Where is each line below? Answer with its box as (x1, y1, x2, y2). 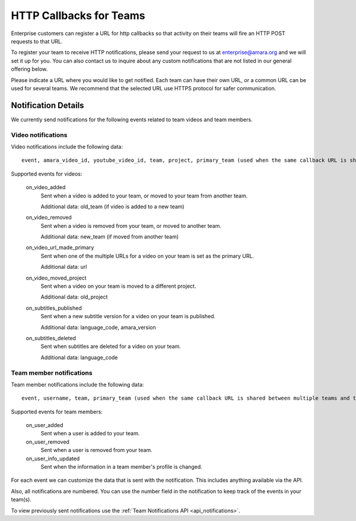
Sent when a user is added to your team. (40, 430, 140, 437)
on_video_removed (26, 214, 72, 221)
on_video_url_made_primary (26, 244, 94, 251)
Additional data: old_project (40, 293, 108, 300)
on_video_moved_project (26, 274, 87, 281)
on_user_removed (26, 438, 69, 445)
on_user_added (26, 422, 63, 429)
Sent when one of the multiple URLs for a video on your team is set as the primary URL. (40, 252, 255, 259)
